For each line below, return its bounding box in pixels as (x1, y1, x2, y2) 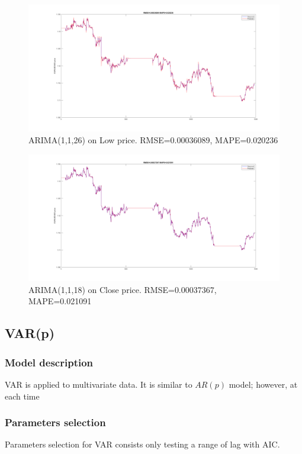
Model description (5, 355, 94, 369)
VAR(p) (5, 324, 55, 342)
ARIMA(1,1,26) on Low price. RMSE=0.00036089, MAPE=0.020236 (28, 134, 278, 146)
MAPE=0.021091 (28, 295, 92, 307)
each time (5, 389, 40, 402)
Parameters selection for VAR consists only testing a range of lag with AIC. (5, 438, 280, 450)
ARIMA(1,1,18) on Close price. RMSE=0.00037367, (28, 283, 217, 295)
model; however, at (229, 378, 298, 390)
